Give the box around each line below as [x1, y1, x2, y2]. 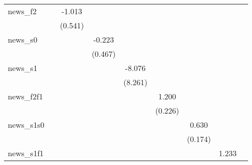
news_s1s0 [8, 119, 45, 130]
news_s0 [8, 34, 38, 45]
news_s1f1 [8, 147, 44, 159]
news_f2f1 [8, 91, 43, 102]
